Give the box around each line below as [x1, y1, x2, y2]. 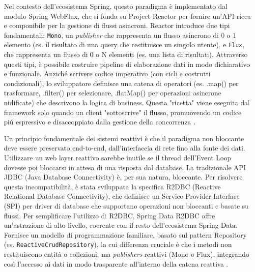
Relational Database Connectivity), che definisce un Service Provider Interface [4, 191, 240, 201]
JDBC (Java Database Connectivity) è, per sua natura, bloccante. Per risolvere [4, 172, 243, 182]
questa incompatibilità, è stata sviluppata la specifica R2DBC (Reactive [4, 181, 221, 191]
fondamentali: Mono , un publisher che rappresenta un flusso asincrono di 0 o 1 [4, 30, 236, 40]
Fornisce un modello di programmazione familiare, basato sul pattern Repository [4, 229, 247, 240]
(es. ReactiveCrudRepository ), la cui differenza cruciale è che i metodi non [4, 239, 232, 249]
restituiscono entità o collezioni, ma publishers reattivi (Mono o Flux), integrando [4, 249, 250, 259]
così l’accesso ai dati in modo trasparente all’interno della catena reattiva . [4, 258, 228, 269]
